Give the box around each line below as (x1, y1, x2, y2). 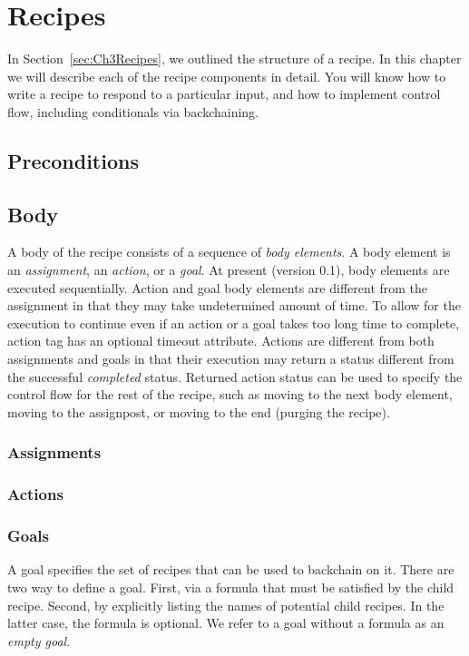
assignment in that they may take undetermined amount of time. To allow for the (7, 296, 461, 315)
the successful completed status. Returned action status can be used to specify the (7, 367, 463, 386)
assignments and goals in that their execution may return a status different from (7, 349, 454, 368)
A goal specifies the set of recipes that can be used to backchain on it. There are (7, 560, 454, 579)
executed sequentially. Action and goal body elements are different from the (7, 278, 428, 297)
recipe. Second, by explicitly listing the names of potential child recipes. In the (7, 595, 445, 614)
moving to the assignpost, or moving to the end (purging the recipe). (7, 402, 390, 421)
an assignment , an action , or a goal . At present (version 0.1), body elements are (7, 260, 450, 279)
